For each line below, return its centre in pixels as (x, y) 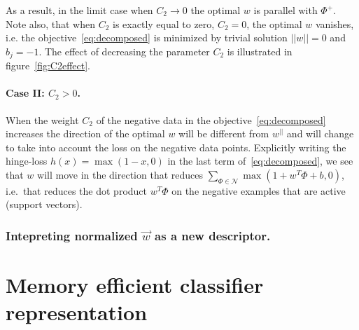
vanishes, (335, 23)
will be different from (224, 133)
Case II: (25, 93)
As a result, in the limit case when (79, 10)
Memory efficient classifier (135, 285)
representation (77, 312)
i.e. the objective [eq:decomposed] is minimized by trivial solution (147, 37)
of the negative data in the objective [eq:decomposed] (211, 119)
